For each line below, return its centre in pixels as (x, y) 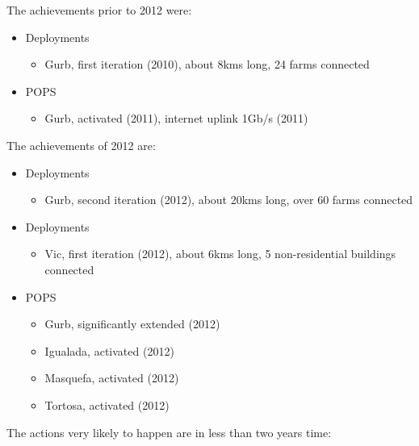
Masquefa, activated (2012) (112, 378)
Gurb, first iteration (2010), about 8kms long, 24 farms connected (207, 64)
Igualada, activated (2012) (109, 350)
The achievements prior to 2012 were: (99, 10)
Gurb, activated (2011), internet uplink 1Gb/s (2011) (176, 118)
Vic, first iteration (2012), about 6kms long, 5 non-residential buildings (220, 254)
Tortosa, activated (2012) (107, 404)
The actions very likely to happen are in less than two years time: (169, 432)
